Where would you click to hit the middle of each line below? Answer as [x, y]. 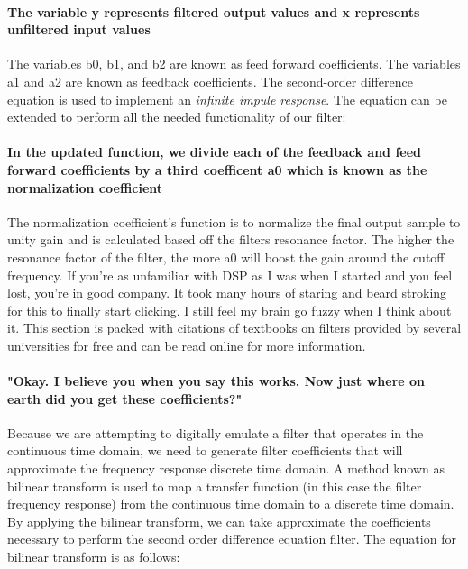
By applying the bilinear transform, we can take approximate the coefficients [219, 521]
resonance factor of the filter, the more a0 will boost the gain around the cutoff [226, 257]
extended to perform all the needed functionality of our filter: [177, 117]
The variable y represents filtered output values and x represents [214, 11]
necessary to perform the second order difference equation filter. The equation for [232, 539]
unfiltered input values [79, 29]
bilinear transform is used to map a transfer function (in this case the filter [215, 486]
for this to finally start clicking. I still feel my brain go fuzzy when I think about [229, 310]
